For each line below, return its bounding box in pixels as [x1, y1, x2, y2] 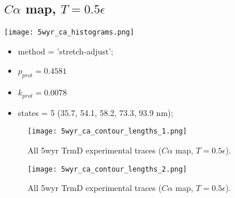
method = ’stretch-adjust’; [18, 45, 114, 57]
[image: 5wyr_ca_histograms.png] [4, 28, 134, 37]
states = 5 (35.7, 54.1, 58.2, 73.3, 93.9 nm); [18, 106, 173, 118]
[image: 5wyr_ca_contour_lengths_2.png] [28, 165, 188, 173]
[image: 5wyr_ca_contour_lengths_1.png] [28, 127, 188, 136]
